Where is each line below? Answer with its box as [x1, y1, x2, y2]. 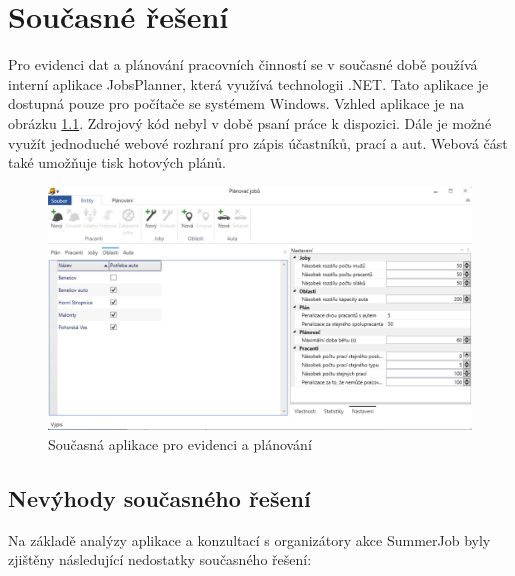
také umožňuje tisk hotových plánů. [8, 152, 226, 173]
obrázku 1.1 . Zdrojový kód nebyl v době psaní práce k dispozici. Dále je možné [8, 112, 492, 133]
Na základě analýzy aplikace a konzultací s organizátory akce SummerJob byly [8, 529, 491, 550]
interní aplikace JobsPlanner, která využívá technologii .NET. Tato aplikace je [8, 73, 489, 94]
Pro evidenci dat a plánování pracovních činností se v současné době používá [8, 54, 478, 75]
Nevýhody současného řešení [8, 482, 311, 513]
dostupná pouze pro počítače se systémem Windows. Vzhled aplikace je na [8, 93, 465, 114]
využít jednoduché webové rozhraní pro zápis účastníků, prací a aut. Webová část [8, 132, 508, 153]
